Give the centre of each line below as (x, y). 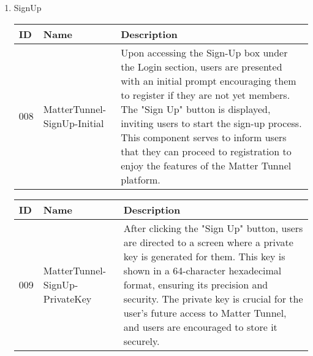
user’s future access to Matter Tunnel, (205, 312)
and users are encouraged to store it (200, 327)
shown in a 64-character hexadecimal (202, 270)
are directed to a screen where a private (208, 242)
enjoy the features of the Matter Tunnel (206, 165)
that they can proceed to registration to (206, 151)
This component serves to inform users (204, 137)
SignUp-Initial (74, 123)
